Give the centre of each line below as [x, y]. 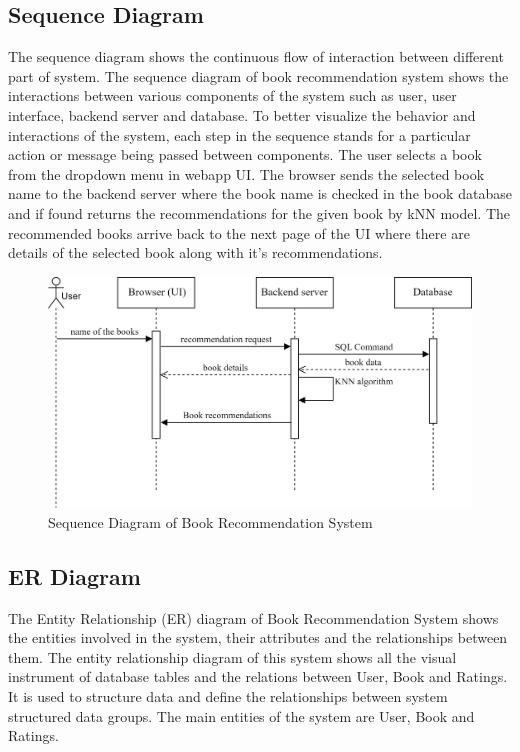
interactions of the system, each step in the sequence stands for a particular [239, 134]
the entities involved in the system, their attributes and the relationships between [258, 637]
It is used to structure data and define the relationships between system [228, 695]
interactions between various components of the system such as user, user [232, 95]
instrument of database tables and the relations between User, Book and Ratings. [258, 676]
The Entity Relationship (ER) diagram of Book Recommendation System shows [253, 617]
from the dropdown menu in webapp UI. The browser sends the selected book [246, 173]
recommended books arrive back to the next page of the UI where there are [239, 232]
